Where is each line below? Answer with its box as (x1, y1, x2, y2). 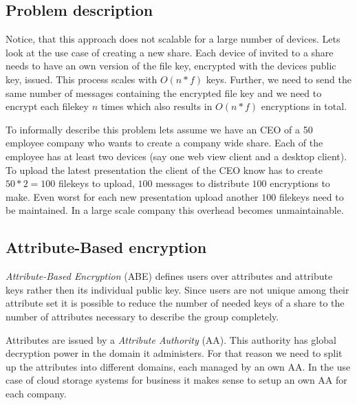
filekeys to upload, (58, 176, 135, 190)
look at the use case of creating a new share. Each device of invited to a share (6, 45, 334, 59)
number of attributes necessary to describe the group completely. (6, 309, 279, 323)
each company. (6, 386, 67, 400)
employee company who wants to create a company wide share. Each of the (6, 135, 323, 150)
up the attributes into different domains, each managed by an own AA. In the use (6, 359, 351, 373)
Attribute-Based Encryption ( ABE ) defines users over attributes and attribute (6, 269, 333, 283)
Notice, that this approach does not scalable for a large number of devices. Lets (6, 32, 340, 46)
